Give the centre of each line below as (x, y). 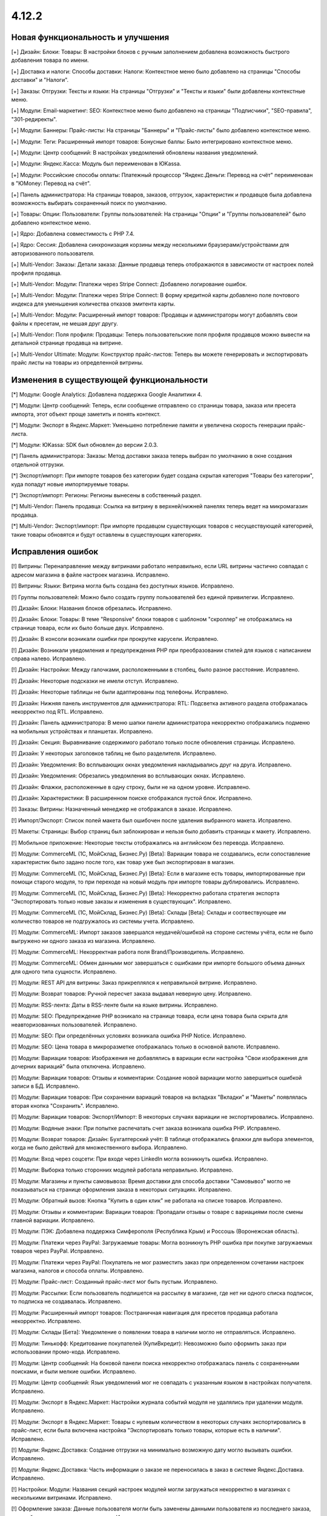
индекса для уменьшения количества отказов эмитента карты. (93, 304)
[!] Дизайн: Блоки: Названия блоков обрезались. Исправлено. (92, 608)
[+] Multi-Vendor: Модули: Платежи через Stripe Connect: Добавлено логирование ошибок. (129, 284)
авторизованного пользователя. (53, 253)
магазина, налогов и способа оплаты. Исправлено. (78, 1271)
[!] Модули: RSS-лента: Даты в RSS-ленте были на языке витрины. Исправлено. (114, 1005)
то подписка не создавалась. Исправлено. (67, 1301)
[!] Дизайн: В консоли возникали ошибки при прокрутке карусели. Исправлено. (115, 639)
